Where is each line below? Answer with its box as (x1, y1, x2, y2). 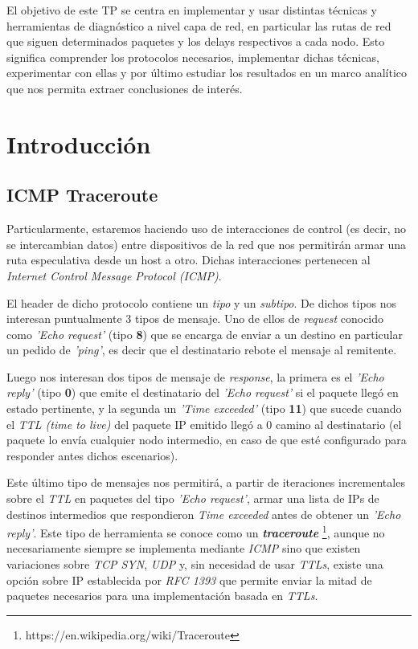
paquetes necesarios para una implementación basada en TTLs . (6, 587, 318, 604)
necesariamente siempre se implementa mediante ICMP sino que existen (6, 540, 361, 557)
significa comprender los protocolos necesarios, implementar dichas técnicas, (6, 48, 379, 65)
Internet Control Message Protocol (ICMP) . (6, 267, 222, 284)
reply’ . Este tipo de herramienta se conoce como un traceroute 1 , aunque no (6, 522, 385, 541)
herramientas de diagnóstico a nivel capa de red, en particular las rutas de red (6, 17, 391, 34)
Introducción (6, 127, 151, 160)
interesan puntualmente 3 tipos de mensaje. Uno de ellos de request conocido (6, 310, 384, 327)
